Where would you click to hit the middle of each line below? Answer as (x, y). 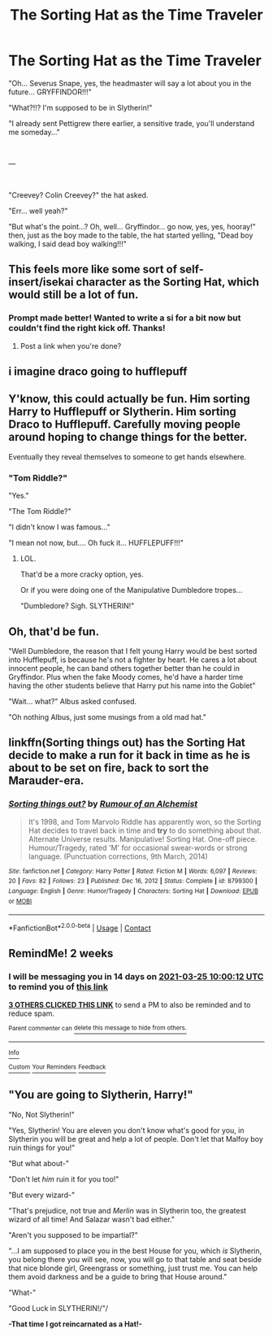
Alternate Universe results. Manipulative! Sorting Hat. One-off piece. (143, 838)
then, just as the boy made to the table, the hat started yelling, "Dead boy (131, 235)
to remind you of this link (58, 987)
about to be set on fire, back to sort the (109, 768)
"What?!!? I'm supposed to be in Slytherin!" (80, 107)
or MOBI (20, 901)
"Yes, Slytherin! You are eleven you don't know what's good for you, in (126, 1130)
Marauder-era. (46, 781)
